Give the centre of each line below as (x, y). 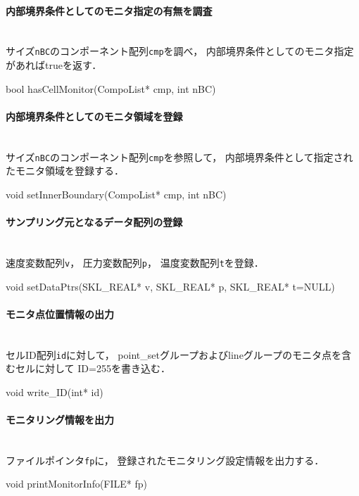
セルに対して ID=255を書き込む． (93, 368)
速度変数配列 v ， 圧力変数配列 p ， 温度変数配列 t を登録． (135, 262)
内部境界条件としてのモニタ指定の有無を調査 (109, 10)
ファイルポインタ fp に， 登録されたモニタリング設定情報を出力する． (165, 460)
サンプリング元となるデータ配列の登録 (94, 222)
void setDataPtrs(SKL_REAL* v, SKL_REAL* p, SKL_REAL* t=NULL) (170, 286)
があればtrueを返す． (54, 65)
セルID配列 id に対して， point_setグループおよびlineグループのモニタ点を (174, 354)
